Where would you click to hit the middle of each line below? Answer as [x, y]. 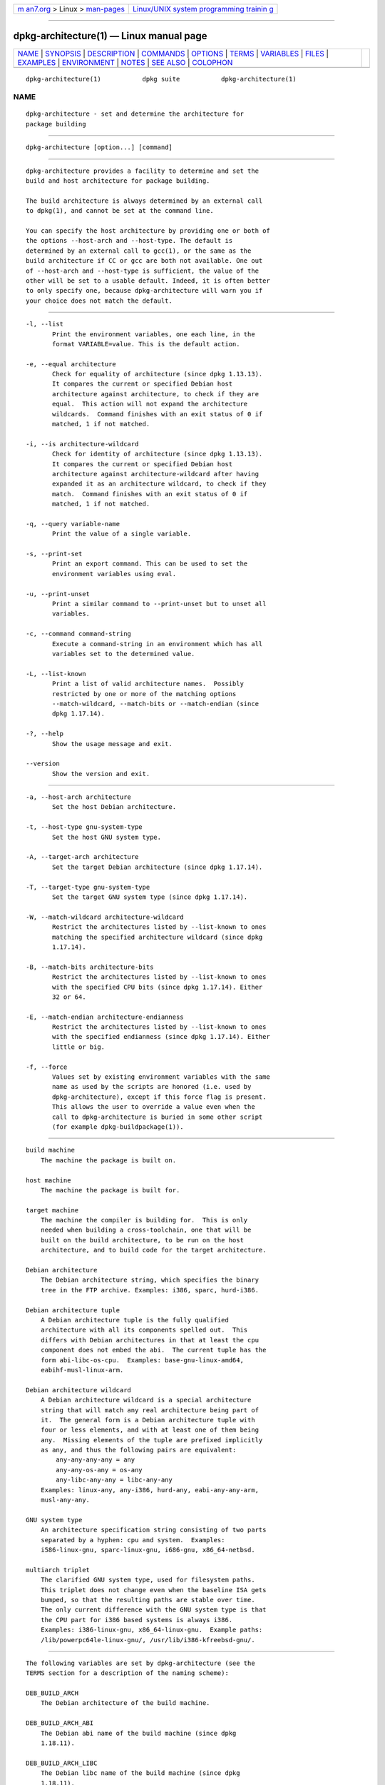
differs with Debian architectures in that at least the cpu [150, 1340]
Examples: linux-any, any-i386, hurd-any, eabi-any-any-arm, [150, 1490]
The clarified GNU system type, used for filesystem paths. [148, 1580]
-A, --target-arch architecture [82, 857]
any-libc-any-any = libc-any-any [114, 1480]
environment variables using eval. [114, 574]
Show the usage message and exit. [112, 744]
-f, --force [47, 1067]
